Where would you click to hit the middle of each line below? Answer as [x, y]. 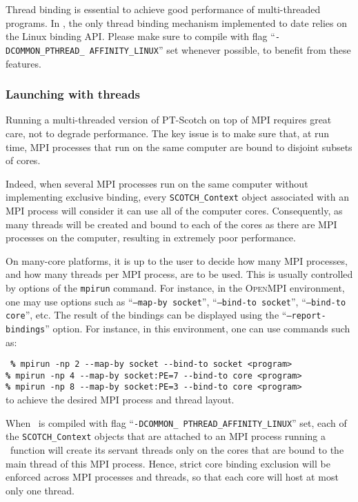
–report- [306, 316]
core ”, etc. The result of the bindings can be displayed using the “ [146, 315]
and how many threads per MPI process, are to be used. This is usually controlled [179, 274]
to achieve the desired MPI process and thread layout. [120, 400]
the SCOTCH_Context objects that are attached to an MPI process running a [166, 436]
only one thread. [40, 490]
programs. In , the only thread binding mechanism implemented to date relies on [177, 22]
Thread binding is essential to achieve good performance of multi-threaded [163, 9]
